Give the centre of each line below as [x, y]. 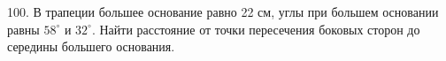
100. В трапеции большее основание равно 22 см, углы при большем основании [223, 11]
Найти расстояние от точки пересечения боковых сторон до [260, 29]
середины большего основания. [91, 46]
